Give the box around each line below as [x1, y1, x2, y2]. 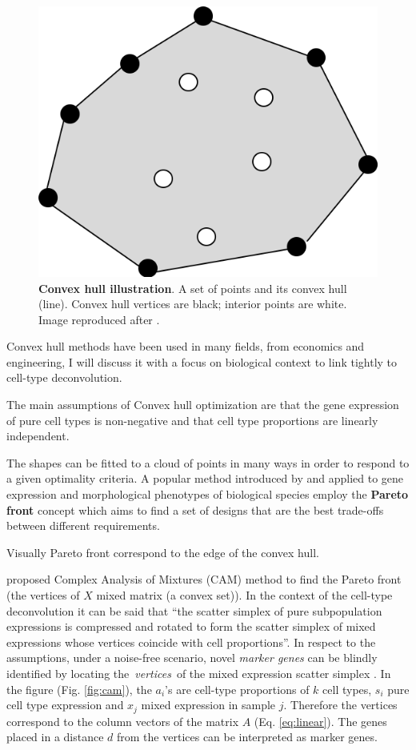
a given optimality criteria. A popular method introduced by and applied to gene [6, 470, 404, 487]
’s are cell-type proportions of [165, 680, 310, 697]
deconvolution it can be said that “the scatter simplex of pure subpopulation [6, 602, 382, 619]
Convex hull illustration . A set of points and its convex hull [38, 279, 347, 296]
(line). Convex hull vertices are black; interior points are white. [38, 295, 347, 312]
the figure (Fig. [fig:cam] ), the [6, 680, 152, 697]
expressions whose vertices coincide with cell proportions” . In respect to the [6, 633, 376, 650]
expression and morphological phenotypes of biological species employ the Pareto [6, 486, 409, 503]
